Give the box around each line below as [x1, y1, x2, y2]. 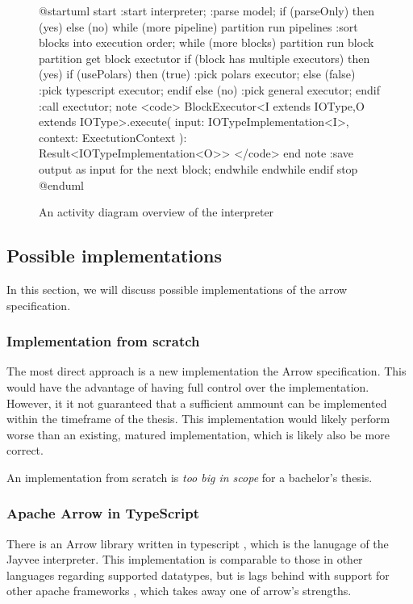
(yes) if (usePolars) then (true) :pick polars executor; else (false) [39, 65, 356, 82]
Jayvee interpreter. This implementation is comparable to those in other [6, 551, 363, 568]
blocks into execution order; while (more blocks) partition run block [39, 34, 374, 51]
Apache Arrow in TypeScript [6, 503, 200, 523]
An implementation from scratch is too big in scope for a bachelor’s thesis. [6, 468, 373, 485]
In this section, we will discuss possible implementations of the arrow [6, 280, 348, 297]
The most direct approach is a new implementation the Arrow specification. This [6, 363, 407, 380]
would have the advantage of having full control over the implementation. [6, 378, 369, 395]
